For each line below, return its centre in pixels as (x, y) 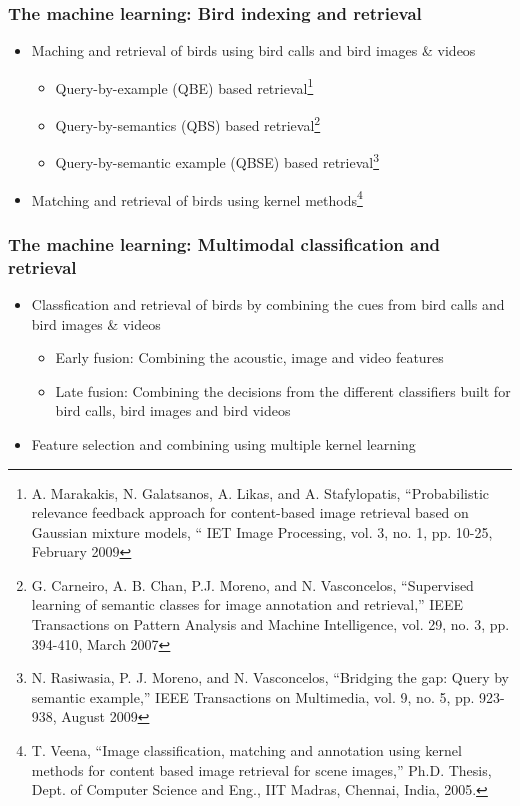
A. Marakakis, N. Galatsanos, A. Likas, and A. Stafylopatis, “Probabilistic (260, 492)
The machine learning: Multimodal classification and (224, 243)
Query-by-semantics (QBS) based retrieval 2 (188, 123)
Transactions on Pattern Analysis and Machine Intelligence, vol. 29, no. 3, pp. (270, 624)
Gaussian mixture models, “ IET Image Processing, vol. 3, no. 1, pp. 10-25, (262, 531)
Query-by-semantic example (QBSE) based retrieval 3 (217, 160)
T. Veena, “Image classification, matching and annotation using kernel (246, 750)
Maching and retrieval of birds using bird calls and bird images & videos (253, 50)
